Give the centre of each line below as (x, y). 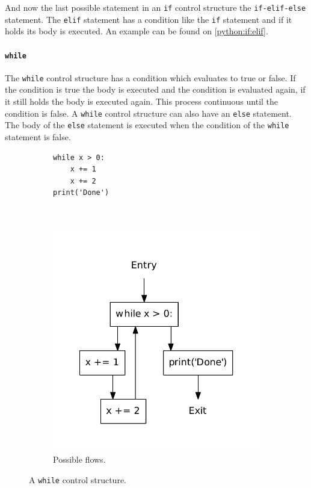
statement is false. (38, 136)
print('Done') (81, 193)
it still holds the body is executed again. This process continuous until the (142, 101)
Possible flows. (79, 459)
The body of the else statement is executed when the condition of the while (147, 125)
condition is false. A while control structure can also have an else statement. (148, 113)
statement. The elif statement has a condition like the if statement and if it (149, 19)
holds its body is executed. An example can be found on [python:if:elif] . (137, 31)
